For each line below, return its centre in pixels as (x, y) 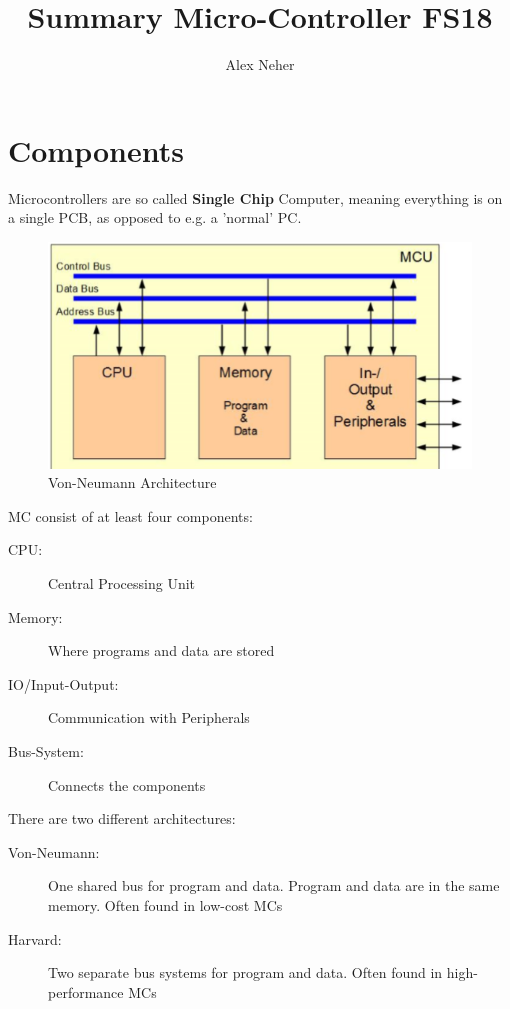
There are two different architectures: (122, 818)
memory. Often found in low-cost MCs (165, 904)
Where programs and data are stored (161, 650)
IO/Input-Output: (63, 683)
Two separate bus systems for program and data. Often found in (245, 972)
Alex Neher (260, 64)
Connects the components (127, 784)
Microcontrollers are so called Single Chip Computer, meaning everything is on (255, 197)
